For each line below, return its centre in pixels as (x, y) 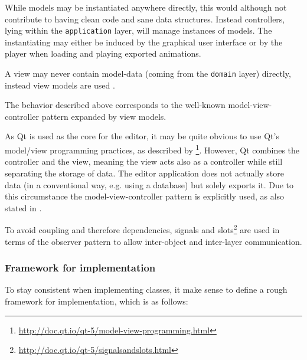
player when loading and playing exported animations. (103, 53)
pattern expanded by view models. (104, 116)
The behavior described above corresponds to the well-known (115, 105)
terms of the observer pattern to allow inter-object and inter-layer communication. (153, 241)
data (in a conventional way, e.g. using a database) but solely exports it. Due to (149, 184)
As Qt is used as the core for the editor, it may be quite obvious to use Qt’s (142, 136)
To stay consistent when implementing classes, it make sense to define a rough (146, 289)
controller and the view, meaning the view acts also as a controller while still (144, 161)
